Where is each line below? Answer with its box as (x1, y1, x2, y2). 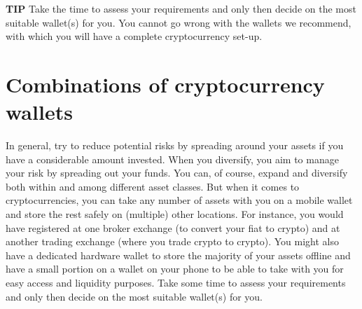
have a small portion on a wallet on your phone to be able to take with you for (6, 261, 344, 276)
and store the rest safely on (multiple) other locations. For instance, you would (6, 207, 344, 221)
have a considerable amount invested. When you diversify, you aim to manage (6, 151, 339, 166)
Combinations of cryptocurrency (6, 69, 325, 98)
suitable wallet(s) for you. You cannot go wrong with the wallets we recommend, (6, 15, 351, 29)
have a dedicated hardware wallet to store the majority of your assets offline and (6, 247, 351, 262)
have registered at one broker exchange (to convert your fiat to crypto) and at (6, 220, 340, 235)
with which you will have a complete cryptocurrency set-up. (6, 29, 263, 43)
